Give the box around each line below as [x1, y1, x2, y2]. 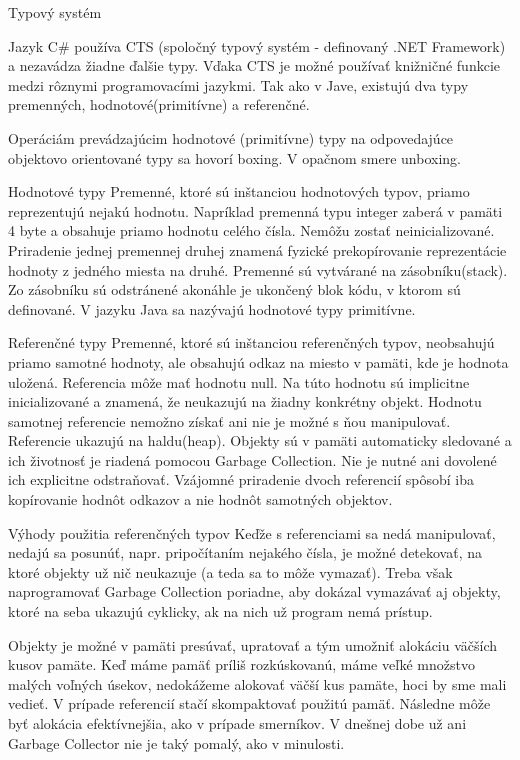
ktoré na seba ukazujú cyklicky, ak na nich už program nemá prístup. [8, 601, 433, 622]
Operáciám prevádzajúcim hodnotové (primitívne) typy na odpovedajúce [8, 127, 454, 148]
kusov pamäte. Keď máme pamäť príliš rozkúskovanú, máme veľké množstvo [8, 654, 475, 675]
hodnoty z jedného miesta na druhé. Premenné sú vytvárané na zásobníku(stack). [8, 259, 508, 280]
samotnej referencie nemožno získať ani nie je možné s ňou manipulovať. [8, 410, 451, 431]
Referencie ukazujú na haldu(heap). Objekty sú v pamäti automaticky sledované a [8, 430, 512, 451]
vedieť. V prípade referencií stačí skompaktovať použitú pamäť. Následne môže [8, 693, 491, 714]
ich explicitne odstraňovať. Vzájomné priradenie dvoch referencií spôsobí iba [8, 469, 474, 490]
